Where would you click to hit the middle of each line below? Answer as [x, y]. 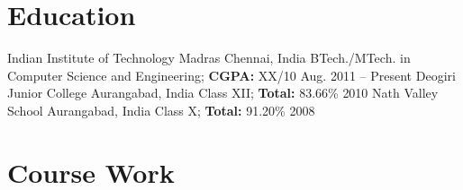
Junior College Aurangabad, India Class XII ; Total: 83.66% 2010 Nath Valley [223, 93]
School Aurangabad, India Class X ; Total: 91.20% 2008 [161, 110]
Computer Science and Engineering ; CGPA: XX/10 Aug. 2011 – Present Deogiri [231, 75]
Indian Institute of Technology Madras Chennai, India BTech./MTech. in [209, 58]
